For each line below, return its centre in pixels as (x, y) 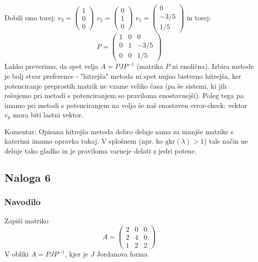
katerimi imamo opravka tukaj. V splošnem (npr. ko (84, 141)
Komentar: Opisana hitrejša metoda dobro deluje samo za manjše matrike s (119, 131)
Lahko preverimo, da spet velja (52, 66)
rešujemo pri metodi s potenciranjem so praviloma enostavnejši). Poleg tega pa (124, 95)
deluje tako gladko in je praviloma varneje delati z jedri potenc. (101, 151)
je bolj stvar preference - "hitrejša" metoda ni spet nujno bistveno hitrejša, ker (123, 76)
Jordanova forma (122, 254)
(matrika (150, 66)
